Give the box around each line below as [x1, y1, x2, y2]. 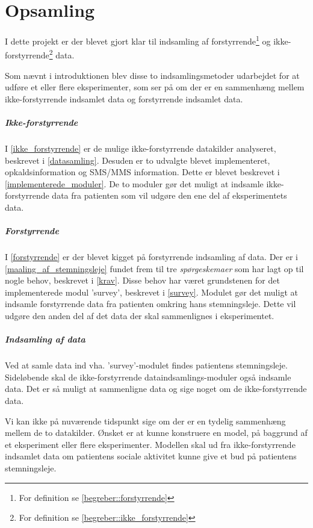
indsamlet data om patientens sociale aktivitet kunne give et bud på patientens [5, 450, 297, 462]
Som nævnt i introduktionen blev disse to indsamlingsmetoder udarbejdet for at [5, 69, 300, 81]
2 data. [49, 47, 75, 61]
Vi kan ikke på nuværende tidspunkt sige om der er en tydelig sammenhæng [5, 414, 286, 427]
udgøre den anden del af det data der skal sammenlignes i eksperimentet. [5, 309, 274, 322]
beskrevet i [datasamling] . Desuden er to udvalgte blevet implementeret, [5, 154, 270, 166]
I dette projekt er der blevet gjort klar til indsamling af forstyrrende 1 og [5, 33, 271, 47]
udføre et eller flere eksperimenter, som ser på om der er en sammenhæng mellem [5, 81, 305, 93]
